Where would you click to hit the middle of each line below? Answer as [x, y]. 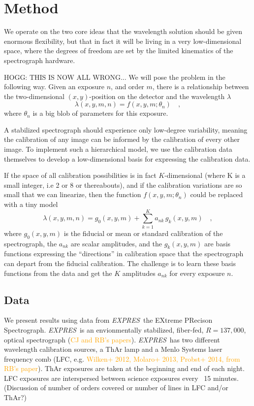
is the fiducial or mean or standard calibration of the [143, 233]
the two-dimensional [34, 96]
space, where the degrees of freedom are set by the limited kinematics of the [119, 51]
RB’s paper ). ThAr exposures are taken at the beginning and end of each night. [124, 368]
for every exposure [197, 273]
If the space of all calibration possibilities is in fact [80, 175]
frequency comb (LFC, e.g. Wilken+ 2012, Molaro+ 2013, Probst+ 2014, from [122, 358]
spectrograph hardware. [40, 60]
